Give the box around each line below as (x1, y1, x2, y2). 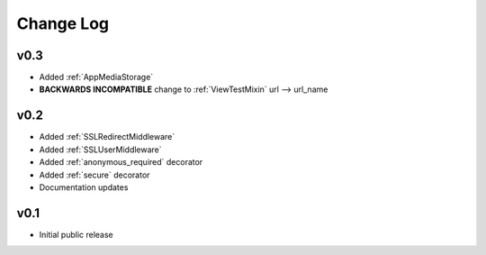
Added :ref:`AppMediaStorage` (39, 72, 154, 83)
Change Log (16, 14, 110, 33)
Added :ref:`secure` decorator (39, 169, 150, 180)
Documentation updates (39, 181, 129, 193)
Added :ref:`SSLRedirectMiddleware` (39, 132, 175, 142)
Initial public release (39, 229, 114, 240)
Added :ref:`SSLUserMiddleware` (39, 144, 162, 155)
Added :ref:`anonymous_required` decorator (39, 157, 203, 168)
